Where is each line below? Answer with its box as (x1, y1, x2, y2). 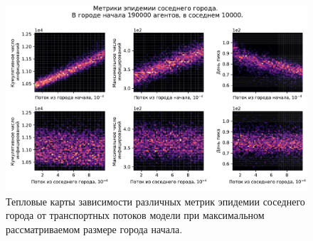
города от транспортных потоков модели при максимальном (6, 208, 265, 223)
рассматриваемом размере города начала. (6, 221, 183, 236)
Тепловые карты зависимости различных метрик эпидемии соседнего (6, 193, 305, 208)
